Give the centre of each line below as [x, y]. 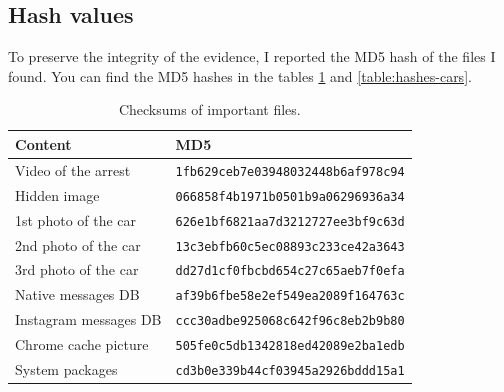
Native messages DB [77, 294]
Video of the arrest [73, 169]
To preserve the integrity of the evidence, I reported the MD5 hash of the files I [252, 56]
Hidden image [57, 194]
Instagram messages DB [88, 319]
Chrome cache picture [82, 344]
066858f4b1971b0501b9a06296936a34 [290, 196]
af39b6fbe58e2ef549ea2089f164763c [290, 296]
